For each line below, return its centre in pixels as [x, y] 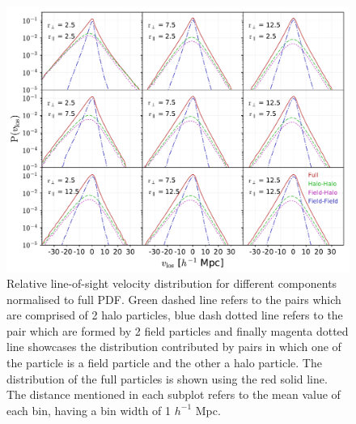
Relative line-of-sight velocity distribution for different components [172, 283]
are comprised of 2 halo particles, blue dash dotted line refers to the [175, 315]
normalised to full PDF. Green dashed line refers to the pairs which [174, 299]
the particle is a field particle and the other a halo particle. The [164, 363]
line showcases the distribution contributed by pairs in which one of [174, 347]
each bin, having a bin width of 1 [89, 410]
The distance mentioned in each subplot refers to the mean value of [174, 394]
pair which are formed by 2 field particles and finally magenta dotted [178, 330]
